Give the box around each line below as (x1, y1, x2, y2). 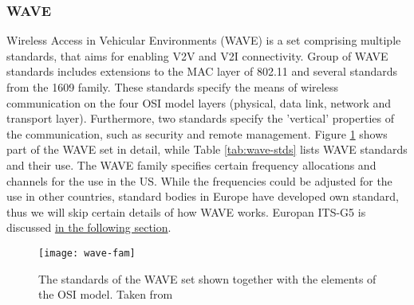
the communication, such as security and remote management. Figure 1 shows (6, 125, 388, 142)
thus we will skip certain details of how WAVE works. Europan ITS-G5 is (6, 203, 366, 220)
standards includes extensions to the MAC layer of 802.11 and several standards (6, 63, 397, 80)
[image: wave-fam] (38, 247, 136, 259)
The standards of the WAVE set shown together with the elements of (38, 270, 377, 287)
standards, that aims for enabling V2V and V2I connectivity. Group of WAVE (6, 47, 388, 64)
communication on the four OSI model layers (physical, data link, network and (6, 94, 392, 111)
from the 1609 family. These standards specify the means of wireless (6, 79, 338, 95)
